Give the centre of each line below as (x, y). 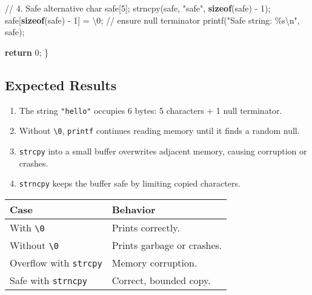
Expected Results (61, 85)
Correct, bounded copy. (161, 280)
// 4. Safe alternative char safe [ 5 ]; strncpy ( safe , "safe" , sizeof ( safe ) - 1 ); (138, 8)
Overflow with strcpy (56, 262)
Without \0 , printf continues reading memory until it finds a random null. (159, 131)
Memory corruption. (154, 262)
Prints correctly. (146, 227)
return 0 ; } (27, 52)
